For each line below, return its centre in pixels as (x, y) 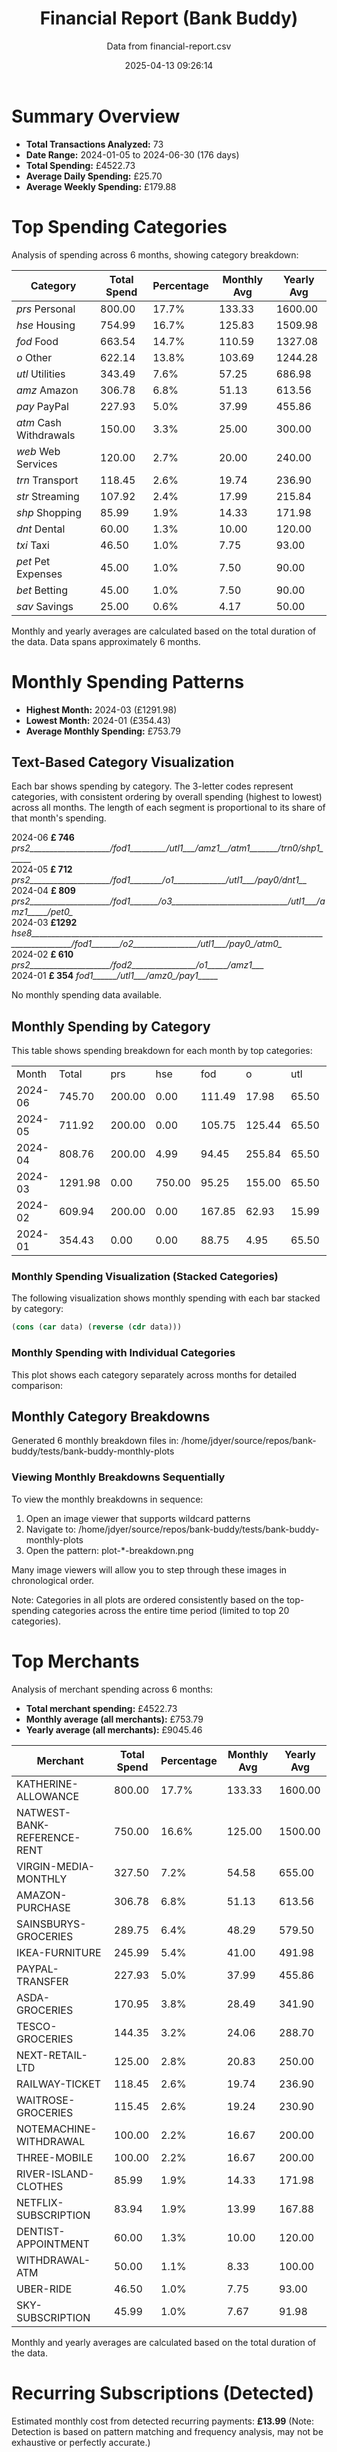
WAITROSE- (46, 2100)
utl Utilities (41, 374)
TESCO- (37, 2026)
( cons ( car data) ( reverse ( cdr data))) (97, 1327)
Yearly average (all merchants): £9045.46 (114, 1729)
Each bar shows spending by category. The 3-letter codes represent (152, 786)
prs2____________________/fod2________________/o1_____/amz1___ (138, 965)
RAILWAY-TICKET (59, 2084)
